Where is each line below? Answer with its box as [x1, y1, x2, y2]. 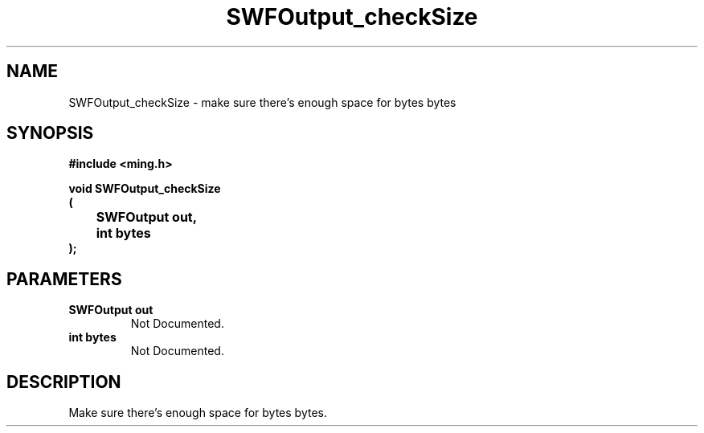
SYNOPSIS [6, 123, 94, 144]
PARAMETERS [6, 268, 122, 289]
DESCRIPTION [6, 371, 121, 392]
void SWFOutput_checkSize [68, 182, 221, 196]
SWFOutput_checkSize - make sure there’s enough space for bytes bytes [68, 95, 456, 109]
